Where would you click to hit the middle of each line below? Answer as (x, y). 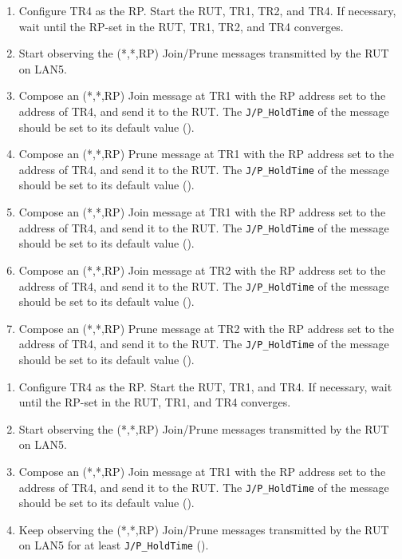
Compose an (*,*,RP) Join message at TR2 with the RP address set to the (202, 270)
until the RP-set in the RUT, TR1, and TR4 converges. (155, 402)
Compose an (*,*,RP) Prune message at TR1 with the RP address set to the (207, 154)
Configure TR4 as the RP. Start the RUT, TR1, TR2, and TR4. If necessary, (207, 10)
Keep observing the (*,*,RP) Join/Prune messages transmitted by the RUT (204, 529)
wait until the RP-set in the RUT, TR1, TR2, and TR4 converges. (181, 26)
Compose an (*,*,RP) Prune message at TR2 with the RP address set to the (207, 328)
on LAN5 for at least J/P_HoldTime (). (114, 545)
